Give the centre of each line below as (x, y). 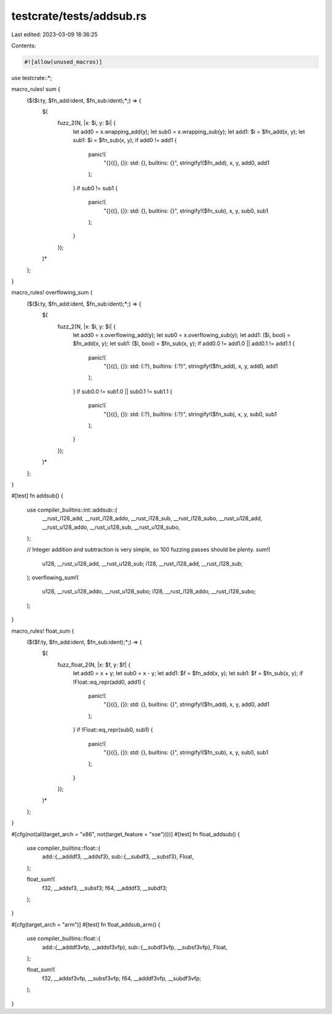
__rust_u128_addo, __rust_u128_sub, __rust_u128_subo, (111, 527)
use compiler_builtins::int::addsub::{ (72, 510)
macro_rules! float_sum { (43, 631)
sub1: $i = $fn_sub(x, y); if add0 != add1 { (125, 140)
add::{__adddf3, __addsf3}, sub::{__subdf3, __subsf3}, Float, (118, 857)
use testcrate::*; (32, 77)
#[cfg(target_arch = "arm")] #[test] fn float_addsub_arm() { (86, 924)
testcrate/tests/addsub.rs (79, 16)
